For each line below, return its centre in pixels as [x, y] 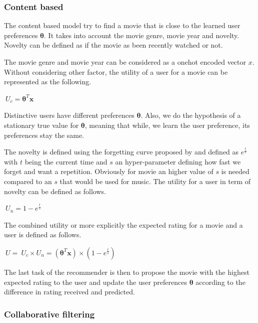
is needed [235, 171]
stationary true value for [41, 125]
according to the [220, 282]
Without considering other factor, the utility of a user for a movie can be [116, 71]
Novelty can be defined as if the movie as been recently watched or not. [113, 45]
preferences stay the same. [44, 135]
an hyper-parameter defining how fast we [178, 161]
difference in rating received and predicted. [69, 292]
